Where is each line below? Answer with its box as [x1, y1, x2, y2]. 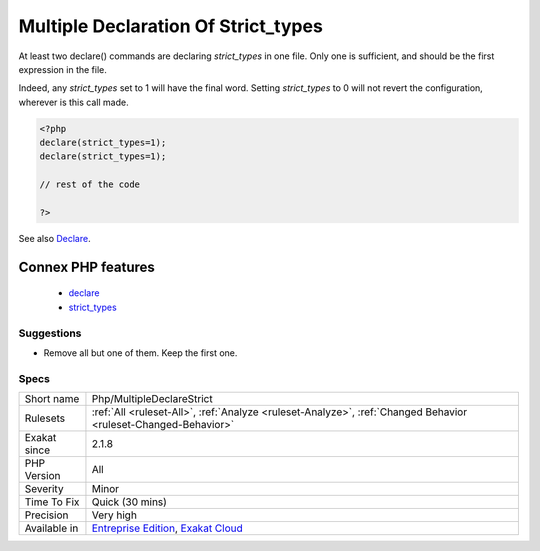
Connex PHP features [18, 258, 155, 275]
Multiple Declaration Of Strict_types [18, 15, 324, 37]
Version [24, 469, 61, 483]
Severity [24, 482, 64, 496]
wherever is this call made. [18, 96, 129, 108]
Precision [24, 508, 69, 522]
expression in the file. [18, 63, 107, 75]
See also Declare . [18, 233, 91, 245]
